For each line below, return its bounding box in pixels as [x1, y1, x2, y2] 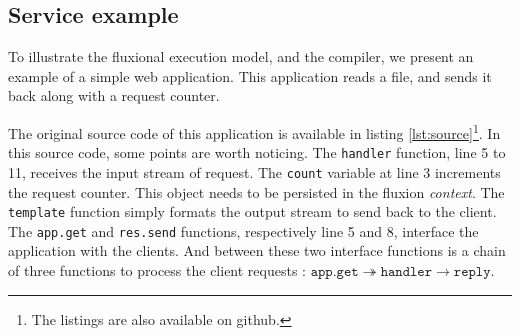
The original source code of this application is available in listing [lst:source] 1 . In [8, 119, 501, 143]
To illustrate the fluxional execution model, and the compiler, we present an [8, 46, 474, 67]
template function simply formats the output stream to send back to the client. [8, 201, 497, 222]
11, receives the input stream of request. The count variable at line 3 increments [8, 161, 501, 182]
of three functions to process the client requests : [8, 260, 306, 281]
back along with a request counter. [8, 85, 220, 106]
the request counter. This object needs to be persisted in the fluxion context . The [8, 181, 505, 202]
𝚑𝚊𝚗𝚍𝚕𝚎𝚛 [380, 265, 433, 280]
